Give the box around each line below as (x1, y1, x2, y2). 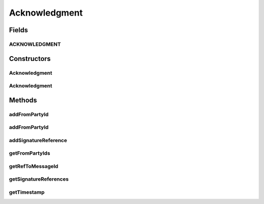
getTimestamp (9, 189, 45, 196)
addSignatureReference (9, 137, 67, 143)
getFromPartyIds (9, 150, 50, 157)
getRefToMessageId (9, 163, 59, 169)
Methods (9, 96, 37, 104)
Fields (9, 26, 28, 34)
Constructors (9, 54, 51, 63)
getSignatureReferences (9, 176, 69, 183)
